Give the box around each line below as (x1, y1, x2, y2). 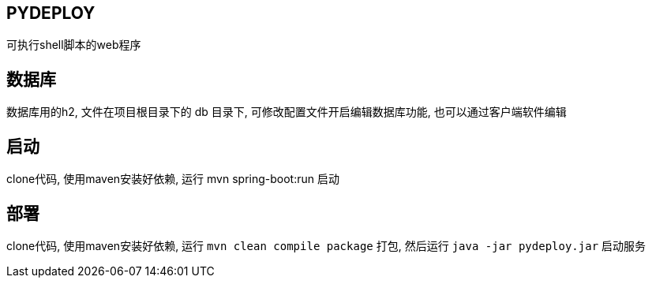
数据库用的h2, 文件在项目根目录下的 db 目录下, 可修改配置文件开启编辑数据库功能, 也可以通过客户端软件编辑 (6, 105, 567, 119)
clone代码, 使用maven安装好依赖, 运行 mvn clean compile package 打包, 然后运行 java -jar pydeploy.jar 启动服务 (6, 238, 646, 252)
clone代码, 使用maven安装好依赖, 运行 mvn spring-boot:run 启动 (6, 172, 339, 186)
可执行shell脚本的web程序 (6, 38, 141, 52)
